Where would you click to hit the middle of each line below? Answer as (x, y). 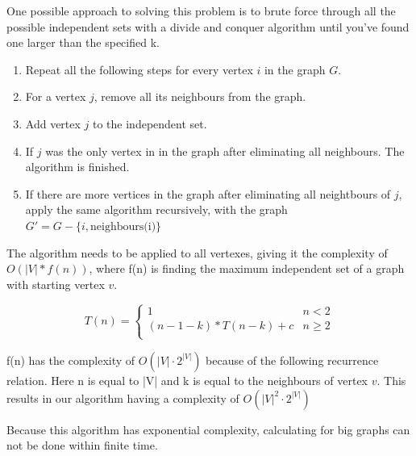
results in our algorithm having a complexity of (123, 397)
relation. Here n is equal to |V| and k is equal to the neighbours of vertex (187, 380)
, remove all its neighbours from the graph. (200, 96)
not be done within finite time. (82, 445)
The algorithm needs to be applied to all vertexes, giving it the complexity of (197, 252)
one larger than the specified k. (83, 42)
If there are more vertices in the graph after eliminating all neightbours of (208, 193)
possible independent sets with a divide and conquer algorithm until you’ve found (208, 26)
